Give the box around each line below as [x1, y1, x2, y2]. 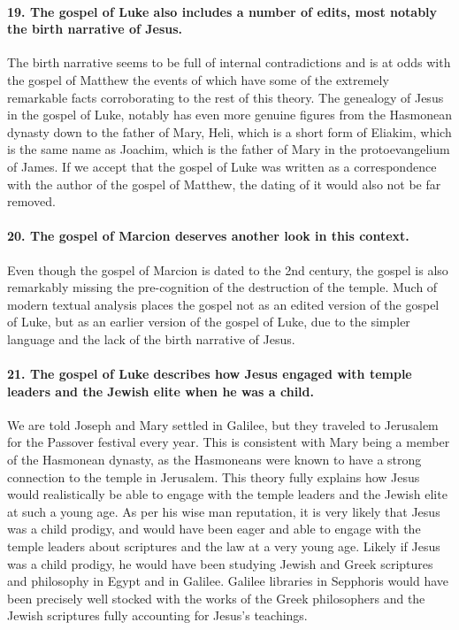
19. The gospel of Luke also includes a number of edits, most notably [7, 2, 438, 20]
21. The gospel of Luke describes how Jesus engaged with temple [7, 365, 412, 383]
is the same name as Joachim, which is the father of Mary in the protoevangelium [7, 140, 450, 158]
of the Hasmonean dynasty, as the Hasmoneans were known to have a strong [7, 450, 422, 469]
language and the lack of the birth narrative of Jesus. [7, 329, 295, 348]
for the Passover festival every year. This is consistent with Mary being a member [7, 433, 450, 451]
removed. [7, 192, 56, 211]
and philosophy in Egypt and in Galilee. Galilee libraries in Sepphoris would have [7, 572, 448, 590]
